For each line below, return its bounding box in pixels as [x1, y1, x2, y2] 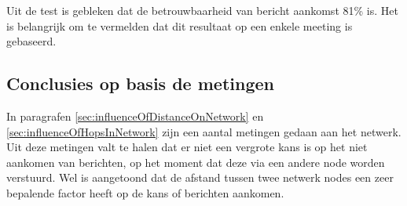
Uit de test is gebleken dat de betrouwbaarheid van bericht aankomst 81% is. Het [6, 2, 398, 18]
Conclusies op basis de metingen [6, 71, 274, 96]
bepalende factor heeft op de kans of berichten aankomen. [6, 184, 284, 201]
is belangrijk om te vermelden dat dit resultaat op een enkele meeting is [6, 17, 353, 34]
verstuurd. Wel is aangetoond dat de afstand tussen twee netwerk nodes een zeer [6, 169, 394, 186]
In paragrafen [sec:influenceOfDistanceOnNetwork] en [6, 107, 264, 124]
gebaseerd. [6, 33, 57, 49]
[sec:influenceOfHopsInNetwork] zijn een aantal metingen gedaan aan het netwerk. [6, 123, 401, 139]
